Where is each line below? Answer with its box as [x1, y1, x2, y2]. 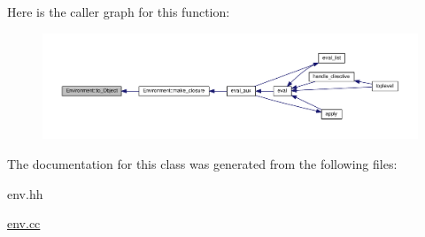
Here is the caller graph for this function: [7, 3, 230, 20]
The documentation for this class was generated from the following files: [7, 154, 398, 172]
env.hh [7, 184, 43, 203]
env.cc [7, 214, 41, 233]
